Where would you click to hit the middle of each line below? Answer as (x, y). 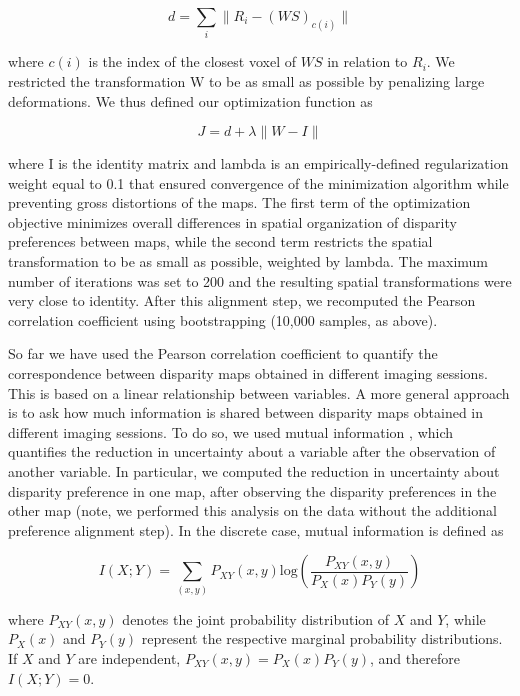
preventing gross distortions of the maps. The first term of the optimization (239, 202)
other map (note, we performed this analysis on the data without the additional (252, 510)
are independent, (129, 657)
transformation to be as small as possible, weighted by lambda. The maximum (248, 261)
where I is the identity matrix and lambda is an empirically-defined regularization (258, 163)
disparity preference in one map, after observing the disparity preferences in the (252, 490)
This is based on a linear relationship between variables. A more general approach (259, 392)
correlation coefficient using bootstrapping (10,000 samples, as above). (223, 319)
